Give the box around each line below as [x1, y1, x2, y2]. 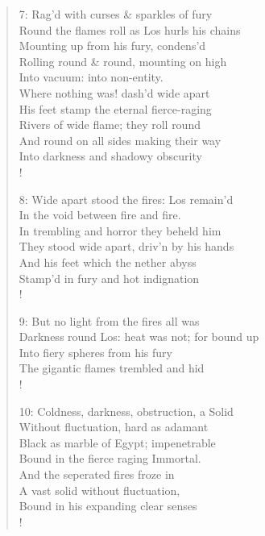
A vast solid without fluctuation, [19, 481, 180, 498]
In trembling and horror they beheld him [19, 222, 222, 239]
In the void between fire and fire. [19, 206, 181, 223]
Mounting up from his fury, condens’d [19, 37, 206, 54]
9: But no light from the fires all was [19, 312, 200, 329]
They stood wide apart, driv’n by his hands [19, 238, 234, 255]
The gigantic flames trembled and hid [19, 359, 205, 376]
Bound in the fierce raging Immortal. [19, 450, 201, 467]
